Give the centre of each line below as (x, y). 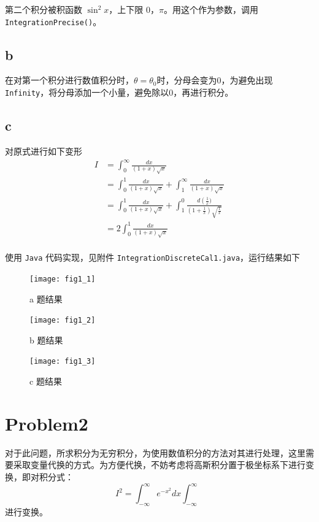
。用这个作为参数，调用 (211, 9)
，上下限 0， (134, 9)
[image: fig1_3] (63, 362)
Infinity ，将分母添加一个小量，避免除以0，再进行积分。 (119, 92)
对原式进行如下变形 (44, 151)
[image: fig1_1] (63, 279)
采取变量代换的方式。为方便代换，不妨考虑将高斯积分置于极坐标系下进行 (159, 465)
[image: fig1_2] (63, 320)
